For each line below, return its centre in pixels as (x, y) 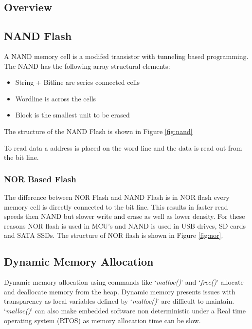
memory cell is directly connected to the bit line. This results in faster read (116, 206)
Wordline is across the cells (56, 98)
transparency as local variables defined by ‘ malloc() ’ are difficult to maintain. (119, 301)
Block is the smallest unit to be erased (72, 115)
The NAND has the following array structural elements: (87, 66)
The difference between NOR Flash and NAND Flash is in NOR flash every (117, 197)
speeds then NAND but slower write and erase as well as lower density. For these (125, 216)
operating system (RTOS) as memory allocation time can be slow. (102, 320)
